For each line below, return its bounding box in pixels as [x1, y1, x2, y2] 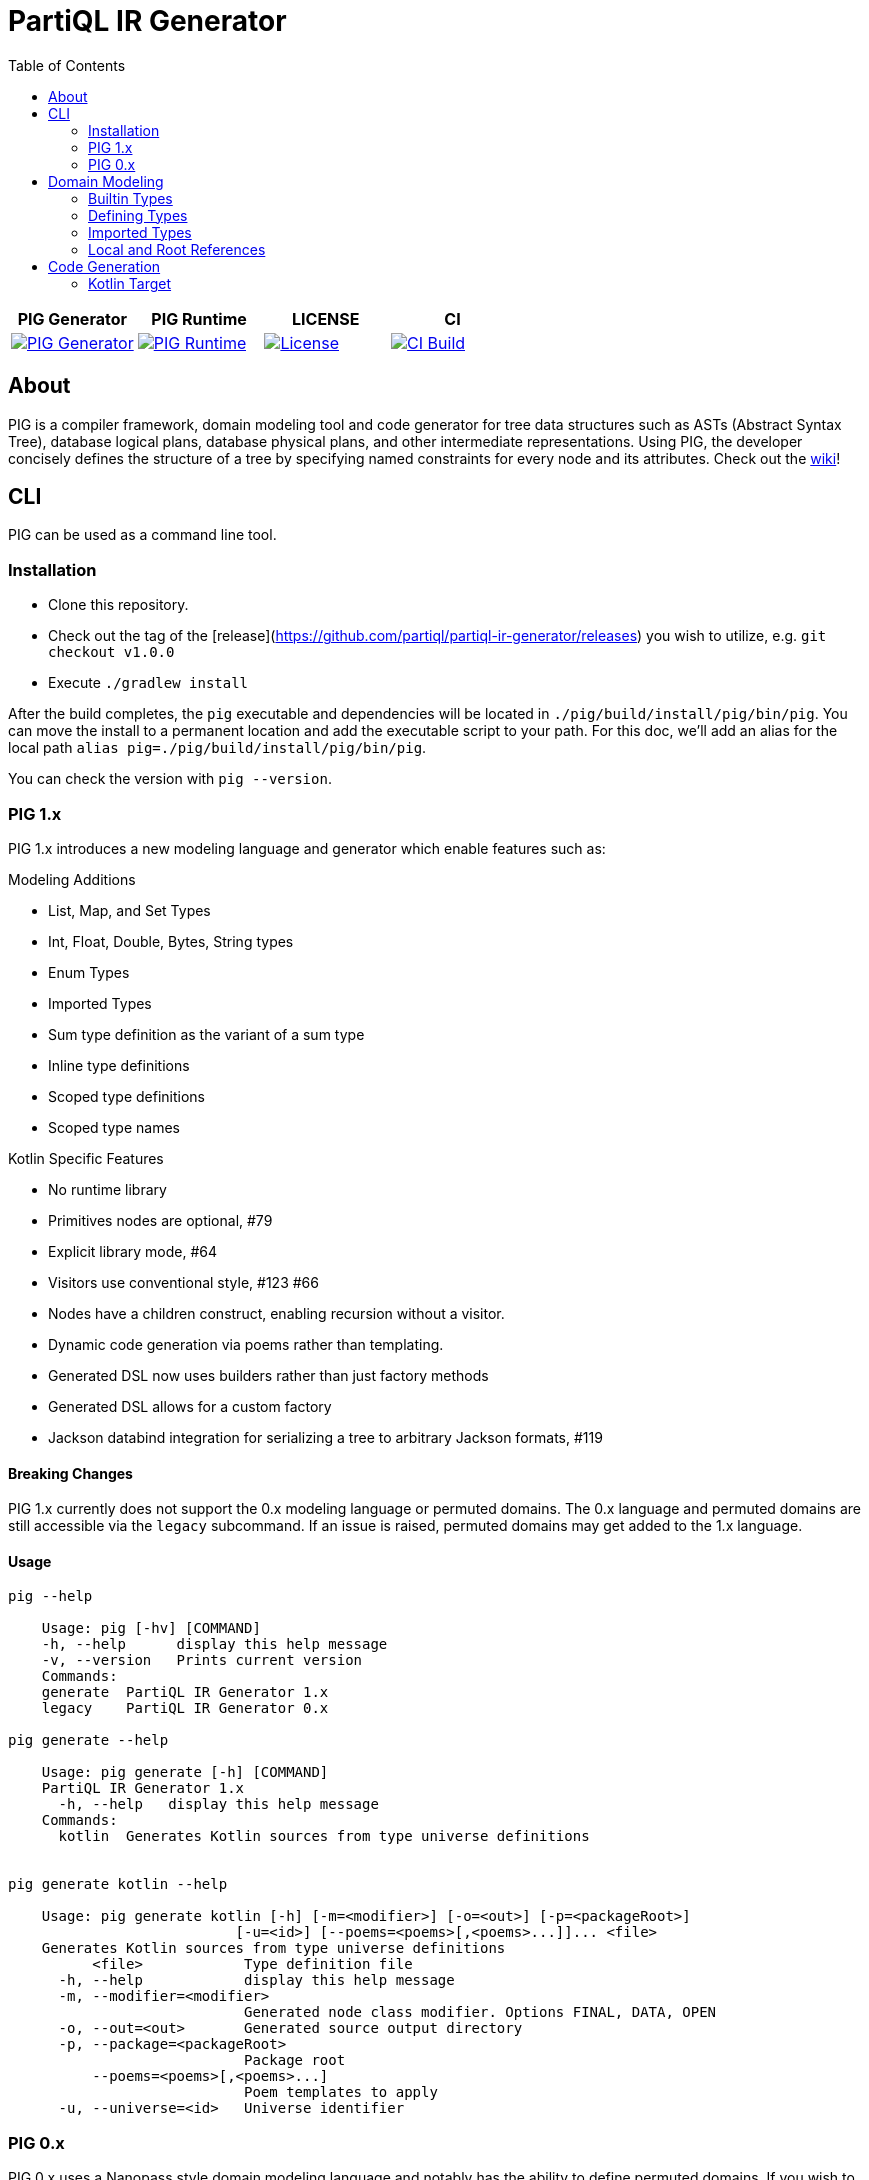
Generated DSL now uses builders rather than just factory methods [48, 1366, 489, 1384]
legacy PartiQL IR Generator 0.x [41, 1700, 329, 1717]
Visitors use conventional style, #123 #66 [48, 1273, 319, 1291]
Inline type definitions [48, 1056, 190, 1074]
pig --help [8, 1588, 93, 1605]
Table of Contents [8, 56, 126, 74]
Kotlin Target [88, 274, 172, 292]
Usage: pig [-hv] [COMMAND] [41, 1620, 261, 1637]
